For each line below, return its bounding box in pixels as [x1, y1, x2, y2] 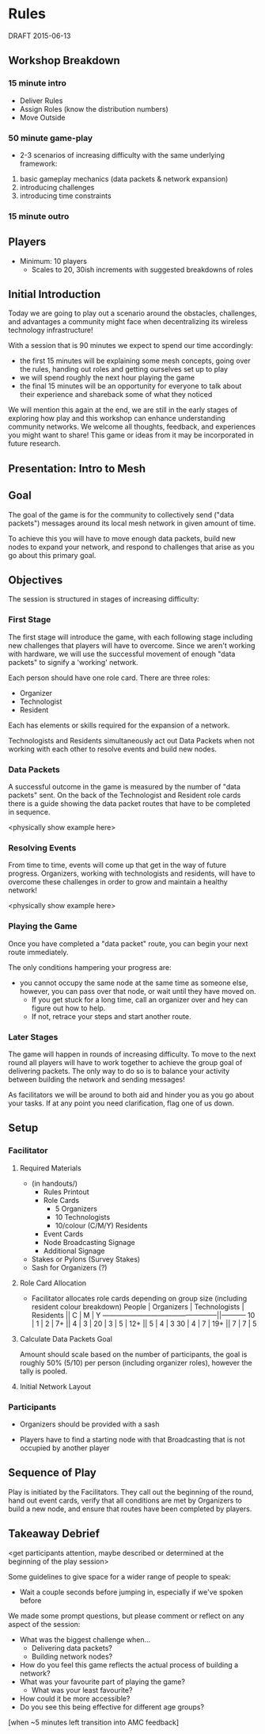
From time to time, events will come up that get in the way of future [8, 861, 227, 870]
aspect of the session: [8, 1619, 81, 1629]
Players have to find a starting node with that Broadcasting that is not [19, 1434, 245, 1444]
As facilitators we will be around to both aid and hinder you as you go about [8, 1090, 255, 1099]
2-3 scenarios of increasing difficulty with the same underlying [19, 150, 225, 159]
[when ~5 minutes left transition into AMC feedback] [8, 1717, 180, 1727]
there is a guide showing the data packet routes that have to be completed [8, 799, 251, 808]
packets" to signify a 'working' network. [8, 657, 138, 666]
